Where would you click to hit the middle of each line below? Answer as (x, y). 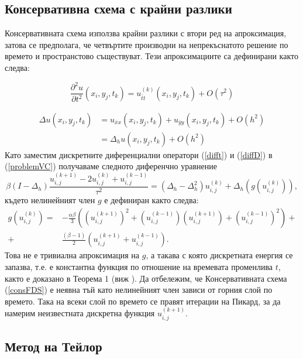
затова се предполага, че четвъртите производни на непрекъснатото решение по (147, 44)
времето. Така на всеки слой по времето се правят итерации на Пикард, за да (143, 301)
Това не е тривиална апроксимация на (72, 255)
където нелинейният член (50, 200)
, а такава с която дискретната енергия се (219, 255)
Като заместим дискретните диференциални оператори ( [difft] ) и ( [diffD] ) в (139, 154)
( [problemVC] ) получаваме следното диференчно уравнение (111, 166)
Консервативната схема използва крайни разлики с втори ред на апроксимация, (146, 33)
